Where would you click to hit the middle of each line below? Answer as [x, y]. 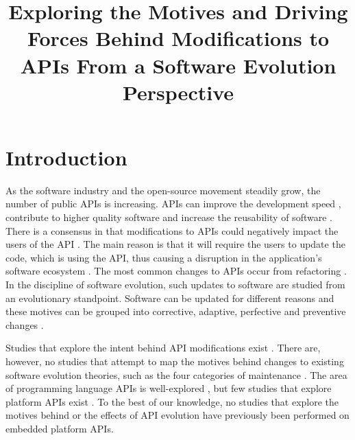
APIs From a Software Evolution [178, 65]
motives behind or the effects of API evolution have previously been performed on [177, 415]
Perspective [178, 92]
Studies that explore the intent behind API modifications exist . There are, [163, 348]
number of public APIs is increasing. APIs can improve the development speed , [173, 204]
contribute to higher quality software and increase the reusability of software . [169, 217]
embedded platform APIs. [60, 428]
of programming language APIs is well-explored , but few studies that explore [169, 388]
